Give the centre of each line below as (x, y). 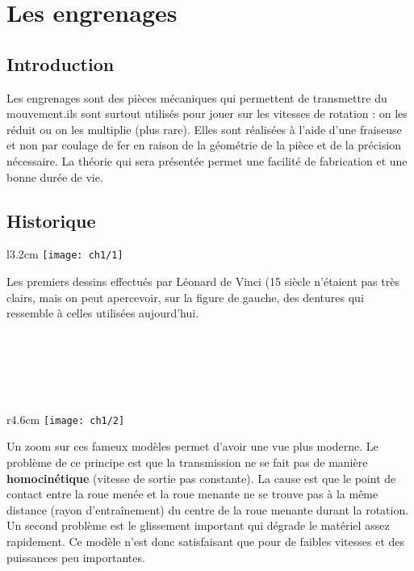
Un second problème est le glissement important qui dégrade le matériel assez (198, 525)
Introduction (61, 63)
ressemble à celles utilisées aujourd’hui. (103, 313)
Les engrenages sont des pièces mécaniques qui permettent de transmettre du (197, 97)
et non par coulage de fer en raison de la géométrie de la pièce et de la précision (204, 145)
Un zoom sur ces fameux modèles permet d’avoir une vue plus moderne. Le (192, 446)
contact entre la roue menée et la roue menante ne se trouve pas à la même (192, 494)
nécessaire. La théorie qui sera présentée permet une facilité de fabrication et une (207, 160)
